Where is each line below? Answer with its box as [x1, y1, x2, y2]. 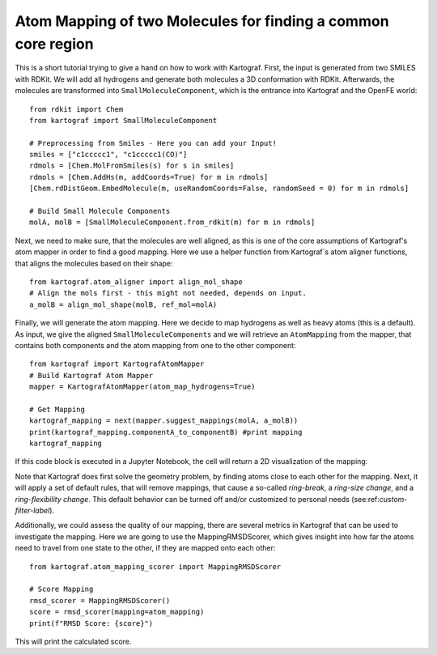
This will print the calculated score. [15, 636, 132, 646]
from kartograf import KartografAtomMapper [29, 359, 205, 368]
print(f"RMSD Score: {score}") [29, 619, 154, 627]
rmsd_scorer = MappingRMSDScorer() [29, 596, 171, 605]
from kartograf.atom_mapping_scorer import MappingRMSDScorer [29, 562, 282, 571]
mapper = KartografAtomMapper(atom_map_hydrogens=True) [29, 382, 256, 392]
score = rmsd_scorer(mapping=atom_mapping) [29, 607, 205, 617]
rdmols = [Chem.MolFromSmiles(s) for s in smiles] [29, 161, 235, 170]
